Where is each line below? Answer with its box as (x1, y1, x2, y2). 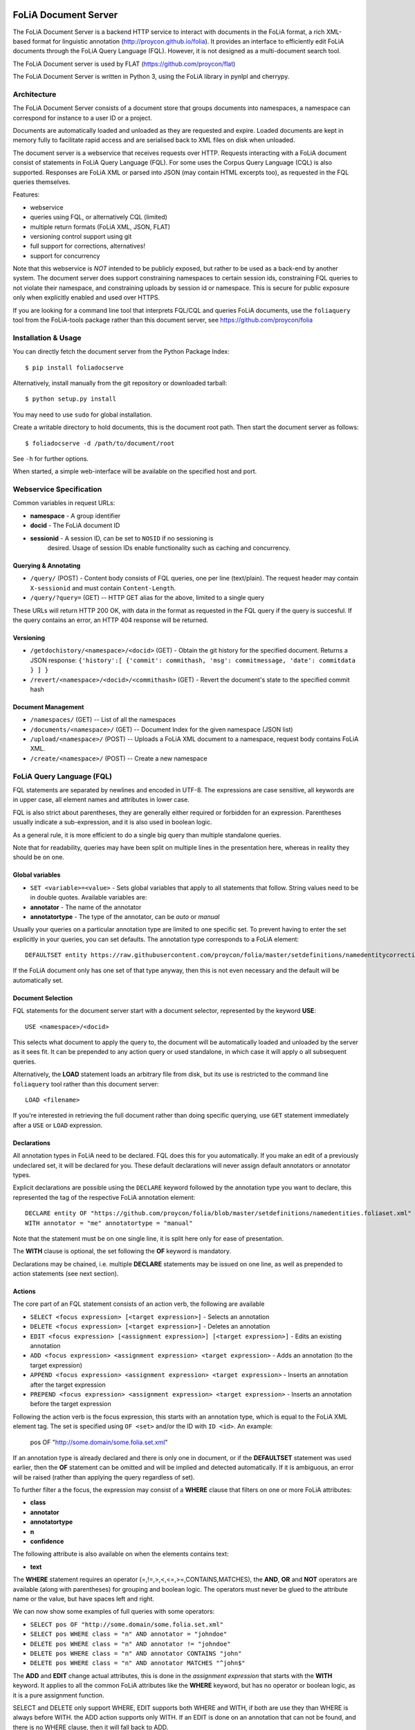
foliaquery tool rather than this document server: (12, 1080, 159, 1088)
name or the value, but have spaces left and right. (12, 1595, 155, 1603)
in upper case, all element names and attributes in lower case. (12, 796, 190, 804)
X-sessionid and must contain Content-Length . (30, 583, 176, 592)
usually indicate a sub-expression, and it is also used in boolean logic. (12, 818, 212, 826)
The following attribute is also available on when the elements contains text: (12, 1550, 229, 1558)
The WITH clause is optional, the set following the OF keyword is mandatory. (12, 1247, 232, 1255)
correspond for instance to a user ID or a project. (12, 113, 152, 122)
